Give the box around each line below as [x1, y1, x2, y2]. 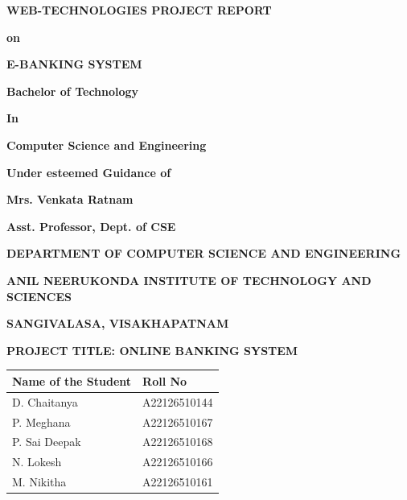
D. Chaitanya [12, 393, 78, 410]
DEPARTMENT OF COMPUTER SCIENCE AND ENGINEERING [6, 245, 401, 262]
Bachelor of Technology [6, 82, 139, 99]
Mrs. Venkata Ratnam [6, 191, 134, 208]
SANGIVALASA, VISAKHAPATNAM [6, 315, 229, 332]
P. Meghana [12, 413, 71, 430]
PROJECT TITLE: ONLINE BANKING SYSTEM [6, 341, 298, 358]
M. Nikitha [12, 473, 67, 490]
